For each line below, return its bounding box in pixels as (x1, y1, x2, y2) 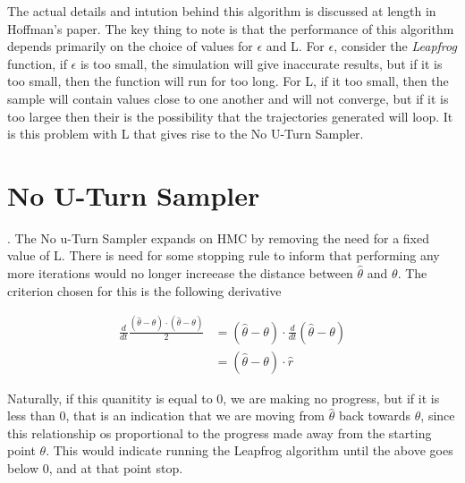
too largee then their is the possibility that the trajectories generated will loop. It (7, 106, 453, 125)
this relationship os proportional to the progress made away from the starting (7, 423, 432, 442)
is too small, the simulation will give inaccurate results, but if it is (80, 54, 443, 72)
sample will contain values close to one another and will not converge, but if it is (7, 89, 449, 107)
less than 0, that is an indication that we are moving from (7, 406, 325, 425)
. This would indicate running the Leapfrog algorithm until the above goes (46, 441, 453, 460)
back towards (338, 406, 411, 425)
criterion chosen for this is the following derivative (7, 281, 282, 300)
